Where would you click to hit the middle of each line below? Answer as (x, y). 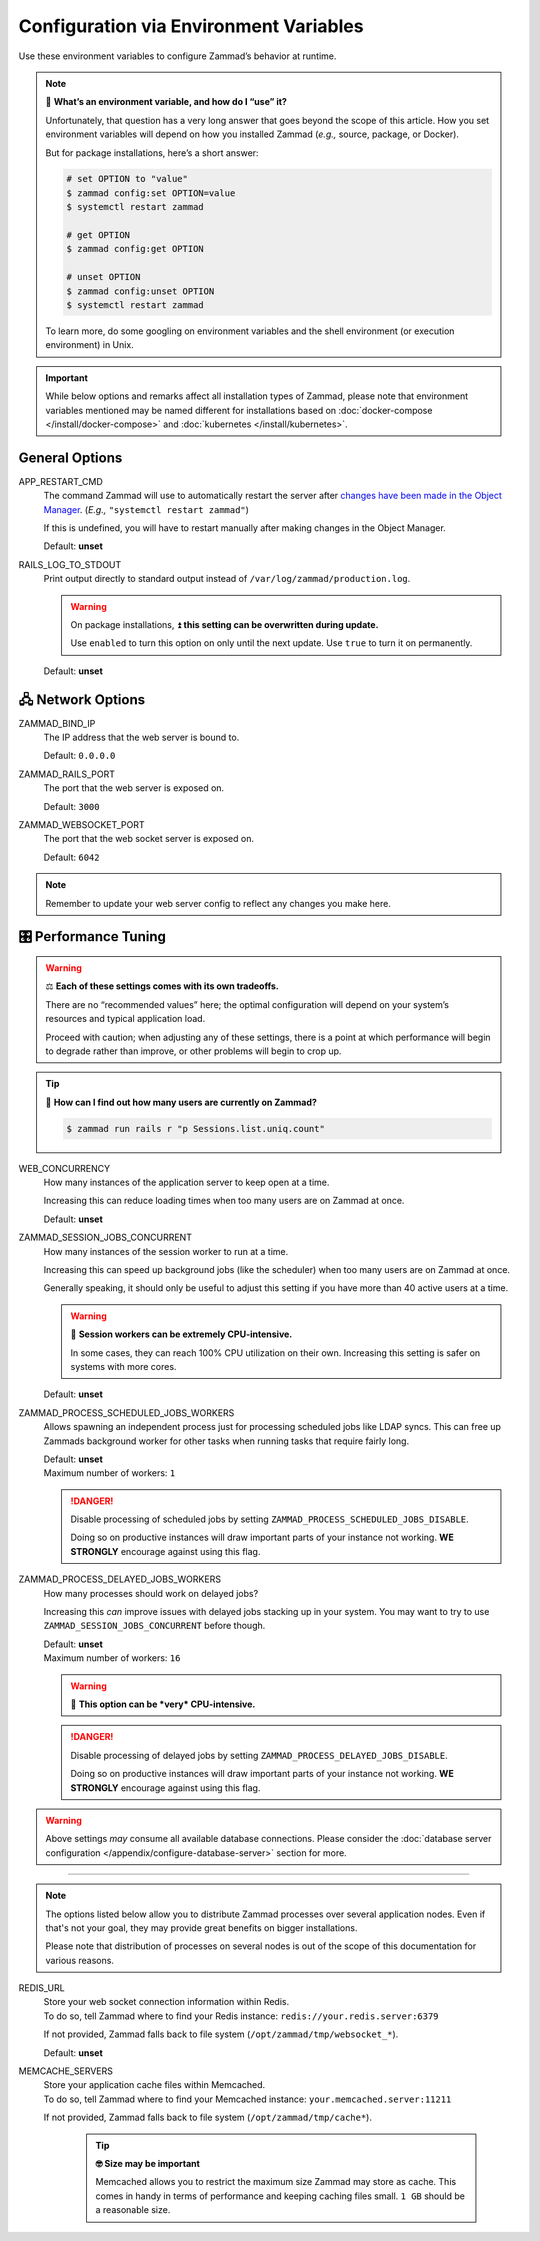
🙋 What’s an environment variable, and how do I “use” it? (166, 102)
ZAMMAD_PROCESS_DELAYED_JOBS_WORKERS (120, 1579)
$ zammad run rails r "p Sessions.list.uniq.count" (195, 1128)
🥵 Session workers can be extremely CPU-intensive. (181, 1334)
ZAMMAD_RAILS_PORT (66, 774)
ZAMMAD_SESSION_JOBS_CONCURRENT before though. (154, 1626)
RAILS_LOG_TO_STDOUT (70, 564)
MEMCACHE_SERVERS (66, 2071)
